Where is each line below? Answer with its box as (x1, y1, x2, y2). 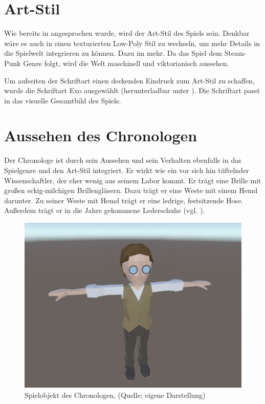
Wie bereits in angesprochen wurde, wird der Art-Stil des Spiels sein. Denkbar (4, 28, 250, 38)
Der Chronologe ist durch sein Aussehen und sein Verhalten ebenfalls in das (4, 155, 241, 165)
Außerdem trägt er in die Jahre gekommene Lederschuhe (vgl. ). (4, 205, 205, 216)
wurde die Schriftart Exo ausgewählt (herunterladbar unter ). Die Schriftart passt (4, 85, 260, 96)
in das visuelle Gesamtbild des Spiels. (4, 95, 121, 105)
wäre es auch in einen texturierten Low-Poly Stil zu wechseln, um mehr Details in (4, 37, 260, 48)
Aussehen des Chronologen (4, 125, 197, 146)
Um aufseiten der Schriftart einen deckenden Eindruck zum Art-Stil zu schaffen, (4, 75, 255, 86)
